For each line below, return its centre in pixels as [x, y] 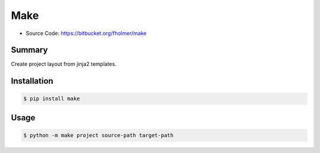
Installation [32, 81]
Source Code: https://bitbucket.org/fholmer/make [86, 33]
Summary [29, 50]
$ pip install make [52, 99]
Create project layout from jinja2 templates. [64, 64]
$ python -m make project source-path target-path [99, 136]
